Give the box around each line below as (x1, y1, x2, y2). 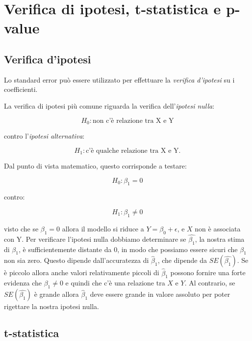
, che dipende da (157, 255, 207, 265)
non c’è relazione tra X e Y (92, 117, 174, 124)
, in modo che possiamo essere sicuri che (117, 244, 238, 254)
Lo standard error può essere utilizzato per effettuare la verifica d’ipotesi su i (4, 74, 235, 85)
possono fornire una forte (170, 267, 246, 278)
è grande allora (34, 289, 79, 299)
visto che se (4, 223, 39, 233)
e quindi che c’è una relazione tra (65, 278, 165, 288)
